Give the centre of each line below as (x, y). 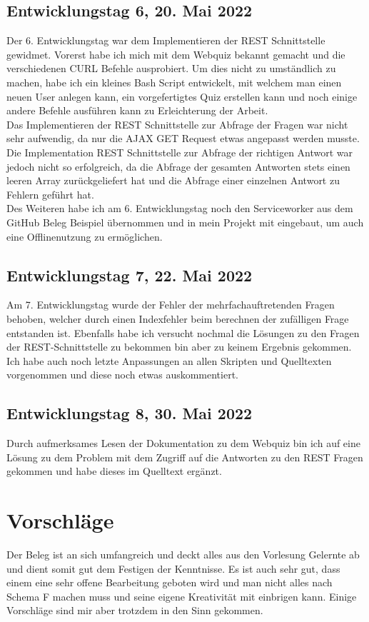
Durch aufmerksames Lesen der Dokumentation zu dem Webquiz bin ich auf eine (183, 443)
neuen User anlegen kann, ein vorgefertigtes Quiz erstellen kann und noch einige (182, 96)
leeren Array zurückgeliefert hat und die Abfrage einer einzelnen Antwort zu (173, 180)
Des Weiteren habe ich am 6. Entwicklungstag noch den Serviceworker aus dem (180, 208)
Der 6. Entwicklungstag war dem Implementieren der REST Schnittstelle (166, 40)
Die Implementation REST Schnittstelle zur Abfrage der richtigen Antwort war (180, 152)
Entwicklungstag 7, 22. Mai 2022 (130, 275)
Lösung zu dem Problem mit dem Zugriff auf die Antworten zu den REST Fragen (185, 457)
